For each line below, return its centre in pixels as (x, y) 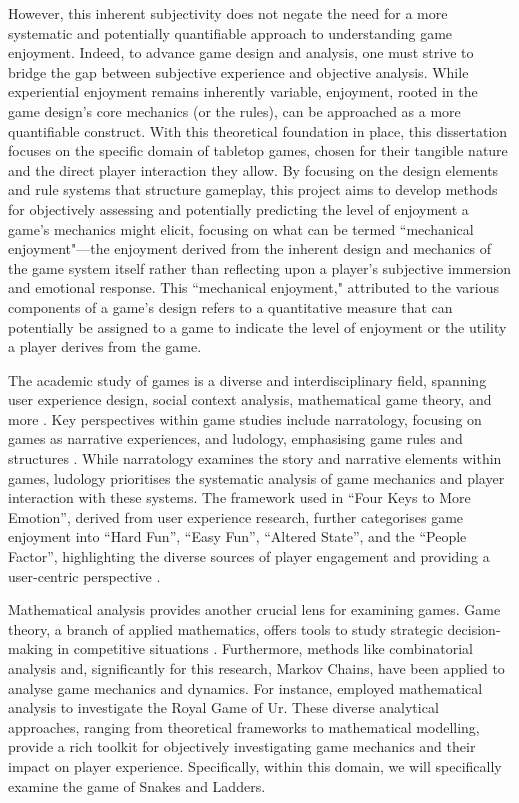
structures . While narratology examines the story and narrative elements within (255, 458)
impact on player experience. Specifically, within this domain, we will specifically (255, 765)
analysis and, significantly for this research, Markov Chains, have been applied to (256, 668)
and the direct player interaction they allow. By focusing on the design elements (253, 169)
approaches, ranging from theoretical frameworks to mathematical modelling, (244, 726)
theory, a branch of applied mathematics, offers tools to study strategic (225, 628)
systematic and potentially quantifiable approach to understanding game (230, 32)
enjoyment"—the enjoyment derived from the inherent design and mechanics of (250, 248)
